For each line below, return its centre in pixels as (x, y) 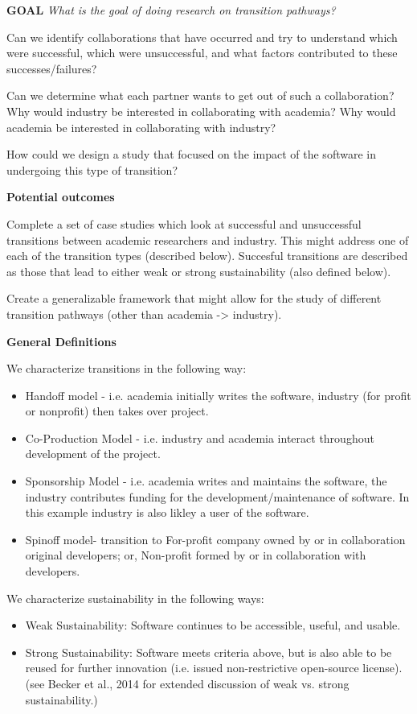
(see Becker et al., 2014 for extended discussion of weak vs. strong (187, 683)
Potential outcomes (61, 197)
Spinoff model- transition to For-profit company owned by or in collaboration (215, 539)
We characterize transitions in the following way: (127, 368)
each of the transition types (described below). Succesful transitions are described (207, 256)
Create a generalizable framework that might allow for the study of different (194, 298)
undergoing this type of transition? (92, 169)
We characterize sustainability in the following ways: (135, 598)
